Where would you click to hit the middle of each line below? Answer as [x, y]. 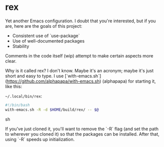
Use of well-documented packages [48, 41]
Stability [21, 46]
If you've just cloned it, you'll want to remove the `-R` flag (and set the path [82, 129]
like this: [14, 86]
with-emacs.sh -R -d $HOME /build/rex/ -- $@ [52, 110]
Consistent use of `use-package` [46, 36]
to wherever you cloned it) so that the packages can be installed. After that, [82, 134]
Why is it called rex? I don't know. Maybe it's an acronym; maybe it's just [80, 70]
